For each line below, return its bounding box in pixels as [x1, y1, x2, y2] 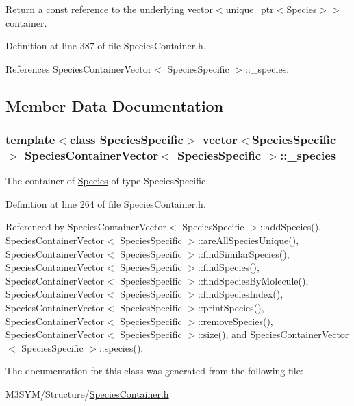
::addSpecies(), [260, 219, 321, 234]
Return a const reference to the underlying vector [5, 2, 214, 16]
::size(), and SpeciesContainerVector [197, 327, 349, 342]
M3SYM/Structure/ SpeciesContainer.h [5, 387, 169, 401]
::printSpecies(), [197, 300, 264, 315]
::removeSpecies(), [197, 313, 273, 328]
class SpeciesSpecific [69, 131, 184, 148]
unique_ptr [225, 2, 274, 16]
